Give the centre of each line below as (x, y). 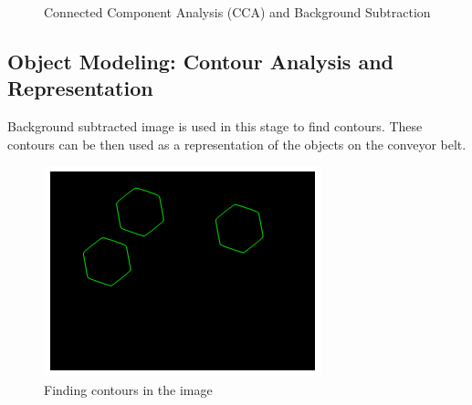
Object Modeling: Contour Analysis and (201, 61)
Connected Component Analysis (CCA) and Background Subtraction (237, 12)
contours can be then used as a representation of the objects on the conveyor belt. (237, 144)
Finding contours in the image (128, 389)
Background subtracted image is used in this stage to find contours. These (215, 126)
